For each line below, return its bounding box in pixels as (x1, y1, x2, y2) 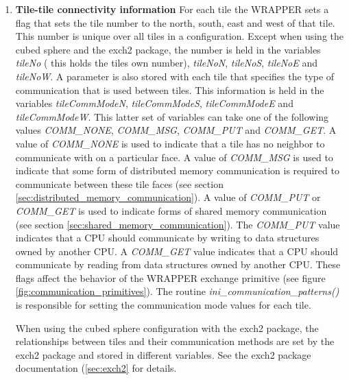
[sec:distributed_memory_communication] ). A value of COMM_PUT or (15, 190, 321, 204)
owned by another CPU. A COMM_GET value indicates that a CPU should (15, 244, 339, 258)
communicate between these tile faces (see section (15, 176, 224, 191)
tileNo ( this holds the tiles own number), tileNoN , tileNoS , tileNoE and (15, 56, 317, 70)
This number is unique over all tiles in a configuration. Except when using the (15, 29, 344, 43)
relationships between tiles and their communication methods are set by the (15, 334, 335, 348)
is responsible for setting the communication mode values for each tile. (15, 298, 311, 312)
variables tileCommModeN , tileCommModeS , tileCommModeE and (15, 96, 293, 110)
